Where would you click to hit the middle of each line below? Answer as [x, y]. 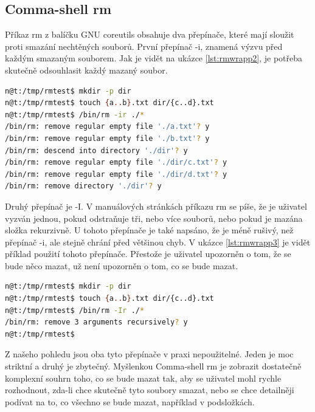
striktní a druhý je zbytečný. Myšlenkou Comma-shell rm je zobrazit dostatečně [153, 366]
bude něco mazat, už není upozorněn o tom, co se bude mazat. [122, 265]
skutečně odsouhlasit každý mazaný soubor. [86, 70]
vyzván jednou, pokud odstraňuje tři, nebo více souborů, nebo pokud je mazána [154, 218]
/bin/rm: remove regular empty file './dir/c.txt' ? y [116, 163]
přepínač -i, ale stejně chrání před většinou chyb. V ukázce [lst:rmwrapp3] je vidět [158, 242]
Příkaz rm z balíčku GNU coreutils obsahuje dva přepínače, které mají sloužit [150, 34]
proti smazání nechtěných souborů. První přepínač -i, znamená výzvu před [144, 46]
